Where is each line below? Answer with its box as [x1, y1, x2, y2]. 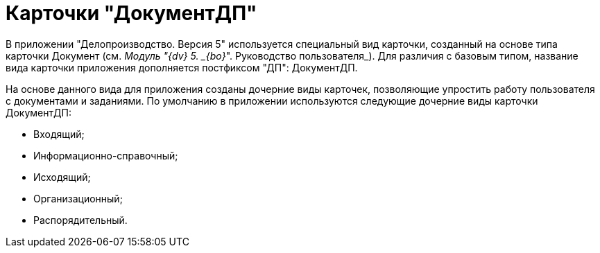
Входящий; [33, 128, 85, 140]
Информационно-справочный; [33, 149, 178, 162]
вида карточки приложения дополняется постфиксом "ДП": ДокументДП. [6, 61, 358, 73]
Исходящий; [33, 171, 91, 183]
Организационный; [33, 192, 123, 204]
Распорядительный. [33, 213, 128, 226]
